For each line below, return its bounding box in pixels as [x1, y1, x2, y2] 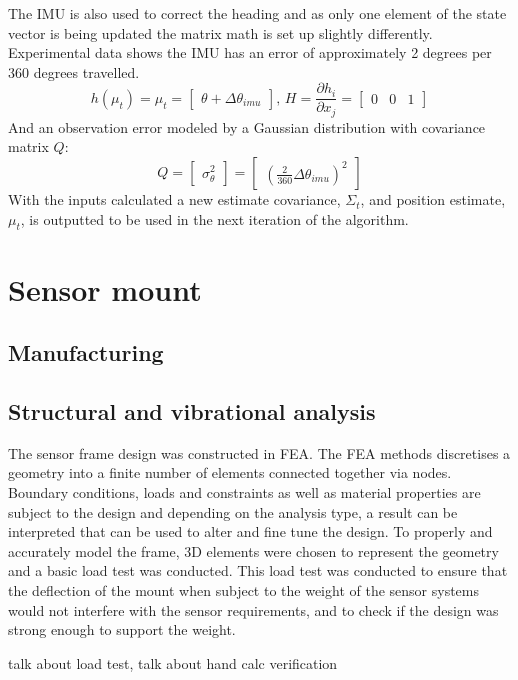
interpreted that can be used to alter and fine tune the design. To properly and [8, 521, 493, 542]
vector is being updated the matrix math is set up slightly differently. [8, 22, 433, 43]
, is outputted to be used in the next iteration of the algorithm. [20, 208, 409, 229]
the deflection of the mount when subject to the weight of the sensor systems [8, 579, 480, 600]
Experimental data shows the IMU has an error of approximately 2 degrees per [8, 42, 492, 63]
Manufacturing [8, 337, 164, 368]
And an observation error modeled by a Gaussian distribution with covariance [8, 116, 486, 137]
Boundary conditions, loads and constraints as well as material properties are [8, 482, 481, 503]
